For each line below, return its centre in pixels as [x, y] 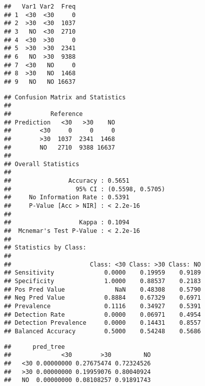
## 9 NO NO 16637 [40, 82]
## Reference [43, 114]
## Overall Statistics [42, 164]
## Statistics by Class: [45, 248]
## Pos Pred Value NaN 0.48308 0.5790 [102, 289]
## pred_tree [34, 347]
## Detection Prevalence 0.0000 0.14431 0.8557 [102, 323]
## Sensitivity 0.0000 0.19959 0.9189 [102, 273]
